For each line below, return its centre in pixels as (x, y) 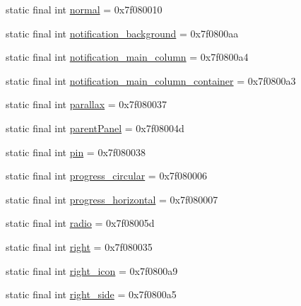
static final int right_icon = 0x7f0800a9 (92, 270)
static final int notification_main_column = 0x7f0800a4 (127, 57)
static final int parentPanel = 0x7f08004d (95, 128)
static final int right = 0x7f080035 (79, 246)
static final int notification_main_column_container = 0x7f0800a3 (151, 80)
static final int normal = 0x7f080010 (84, 9)
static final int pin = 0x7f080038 (76, 152)
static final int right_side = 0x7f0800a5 (91, 294)
